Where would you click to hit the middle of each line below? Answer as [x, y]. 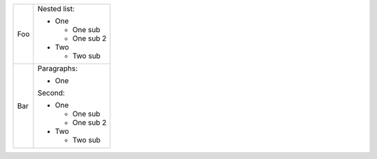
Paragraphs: [58, 68]
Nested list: [56, 9]
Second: [51, 93]
